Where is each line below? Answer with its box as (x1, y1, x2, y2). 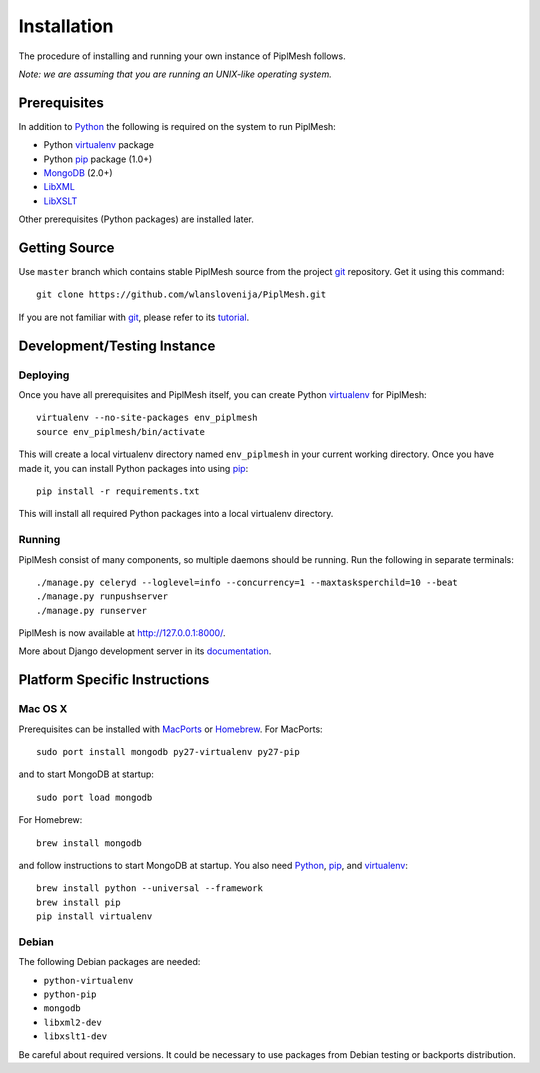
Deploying (18, 368, 70, 382)
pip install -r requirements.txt (36, 485, 200, 497)
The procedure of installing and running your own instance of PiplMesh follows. (18, 50, 346, 62)
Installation (18, 15, 114, 37)
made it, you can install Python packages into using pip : (18, 462, 249, 474)
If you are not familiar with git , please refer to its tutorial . (18, 311, 250, 323)
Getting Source (18, 240, 115, 256)
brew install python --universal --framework (36, 883, 264, 894)
